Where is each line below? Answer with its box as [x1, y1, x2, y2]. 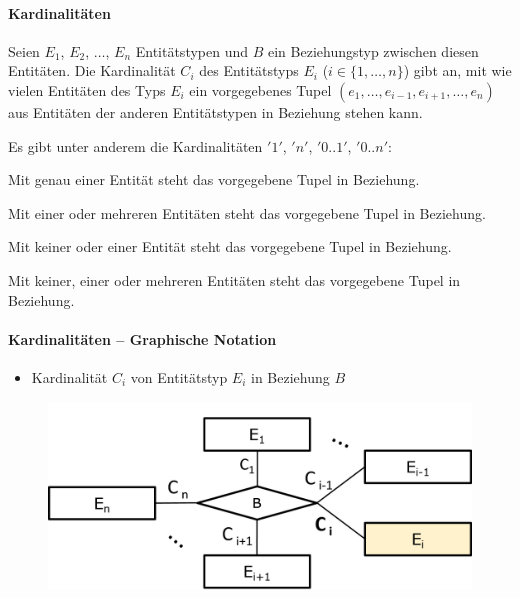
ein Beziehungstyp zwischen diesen [267, 40, 479, 61]
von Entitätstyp [130, 366, 228, 387]
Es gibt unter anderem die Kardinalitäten [8, 135, 263, 156]
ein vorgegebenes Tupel [189, 79, 332, 100]
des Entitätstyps [199, 60, 299, 81]
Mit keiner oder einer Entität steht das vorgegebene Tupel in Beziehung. [8, 236, 452, 257]
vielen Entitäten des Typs [8, 79, 166, 100]
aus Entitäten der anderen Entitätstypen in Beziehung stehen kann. [8, 101, 423, 122]
